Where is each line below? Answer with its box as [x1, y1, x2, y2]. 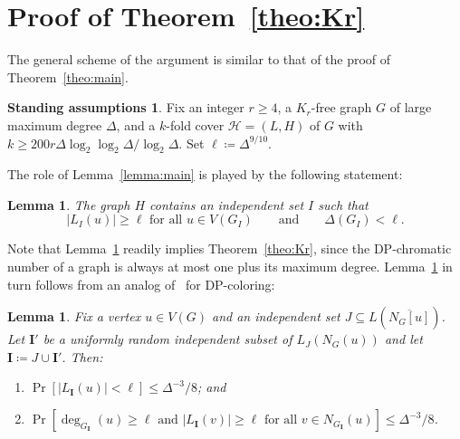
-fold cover [166, 115, 225, 134]
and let [384, 329, 423, 348]
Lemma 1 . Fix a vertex [7, 307, 141, 326]
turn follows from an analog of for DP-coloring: [7, 274, 275, 293]
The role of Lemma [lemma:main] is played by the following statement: [7, 165, 403, 184]
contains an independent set [149, 195, 304, 214]
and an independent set [211, 307, 340, 326]
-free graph [311, 98, 372, 117]
